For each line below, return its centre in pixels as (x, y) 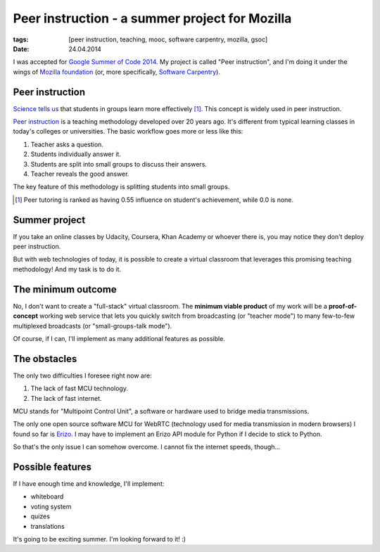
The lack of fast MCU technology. (79, 389)
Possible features (52, 467)
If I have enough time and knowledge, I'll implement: (89, 484)
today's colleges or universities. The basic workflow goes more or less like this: (128, 131)
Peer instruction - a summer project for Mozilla (152, 18)
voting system (51, 506)
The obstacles (45, 359)
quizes (40, 516)
